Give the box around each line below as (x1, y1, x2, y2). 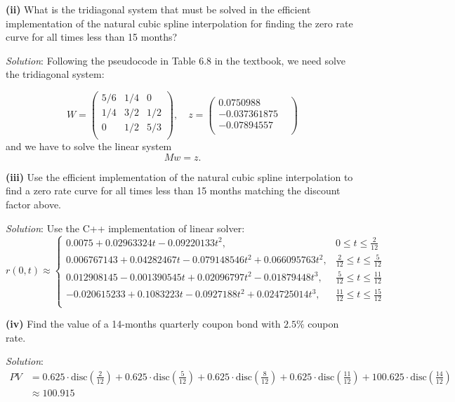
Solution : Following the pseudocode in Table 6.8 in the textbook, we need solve (6, 53, 346, 67)
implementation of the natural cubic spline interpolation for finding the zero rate (6, 15, 353, 30)
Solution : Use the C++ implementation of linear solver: (6, 220, 245, 235)
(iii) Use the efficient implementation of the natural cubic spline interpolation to (6, 169, 353, 184)
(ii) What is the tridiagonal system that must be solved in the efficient (6, 2, 311, 16)
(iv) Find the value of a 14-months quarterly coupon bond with (6, 316, 281, 331)
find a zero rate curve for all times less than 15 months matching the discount (6, 183, 341, 198)
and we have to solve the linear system (6, 139, 172, 154)
